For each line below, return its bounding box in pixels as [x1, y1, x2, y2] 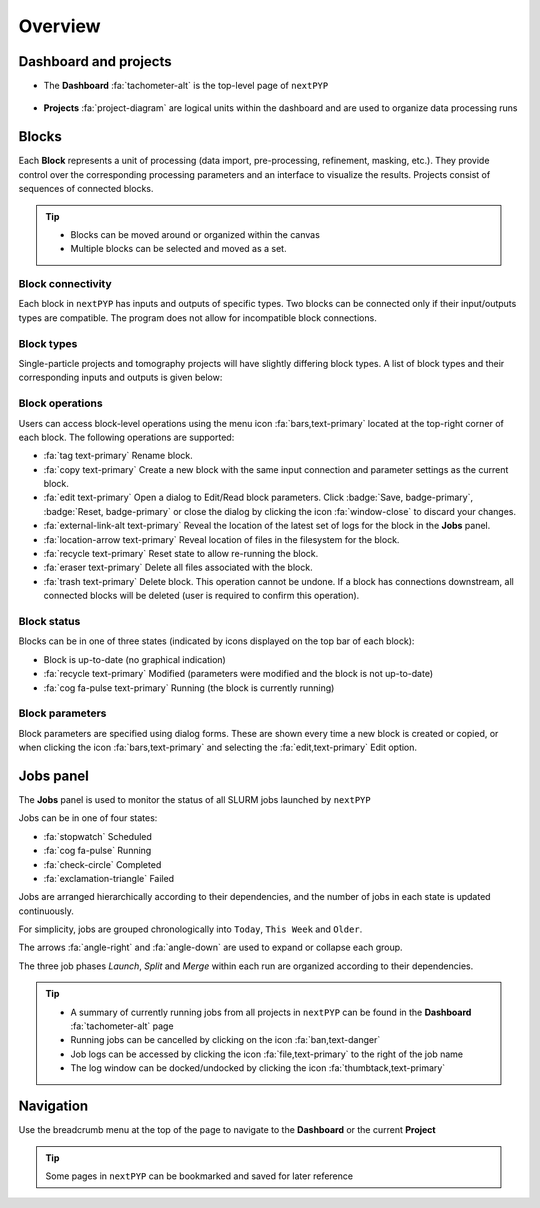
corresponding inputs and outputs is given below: [18, 371, 223, 384]
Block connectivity [18, 277, 112, 291]
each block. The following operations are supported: [18, 431, 235, 443]
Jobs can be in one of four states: [18, 812, 158, 824]
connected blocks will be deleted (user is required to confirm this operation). [43, 590, 360, 602]
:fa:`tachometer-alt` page [70, 1020, 174, 1032]
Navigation [18, 1098, 89, 1115]
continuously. [18, 905, 74, 917]
